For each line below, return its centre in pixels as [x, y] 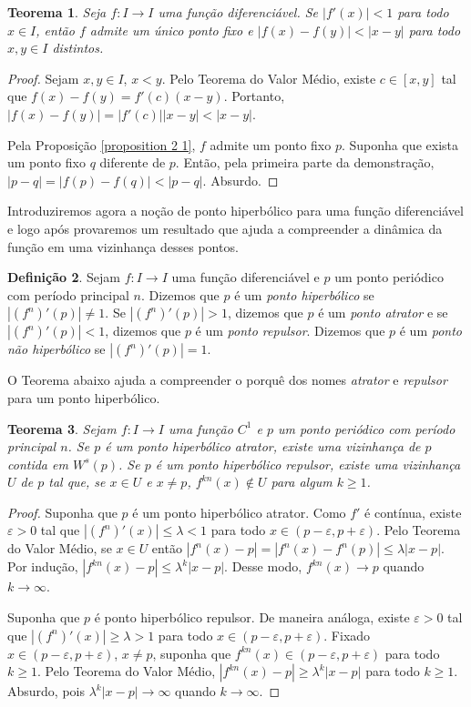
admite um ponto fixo [271, 144]
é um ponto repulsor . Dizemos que [290, 331]
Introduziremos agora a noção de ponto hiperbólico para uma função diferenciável [235, 211]
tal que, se [77, 482]
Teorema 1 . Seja [57, 12]
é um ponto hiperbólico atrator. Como [239, 512]
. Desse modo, [263, 566]
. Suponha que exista [399, 144]
